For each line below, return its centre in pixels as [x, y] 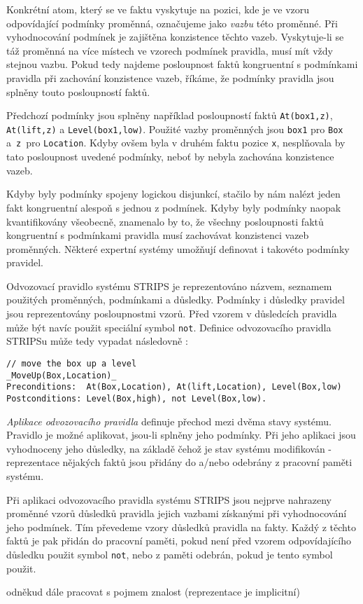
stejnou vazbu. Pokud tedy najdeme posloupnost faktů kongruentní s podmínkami [182, 64]
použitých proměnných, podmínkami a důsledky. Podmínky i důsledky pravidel [176, 300]
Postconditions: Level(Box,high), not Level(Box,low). [137, 398]
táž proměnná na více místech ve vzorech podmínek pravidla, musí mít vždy [170, 50]
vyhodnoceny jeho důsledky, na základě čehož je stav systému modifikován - [169, 448]
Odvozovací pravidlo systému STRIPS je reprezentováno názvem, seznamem [169, 286]
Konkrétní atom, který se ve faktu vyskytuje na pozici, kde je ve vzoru [158, 9]
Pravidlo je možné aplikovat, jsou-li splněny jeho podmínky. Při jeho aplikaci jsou [181, 435]
